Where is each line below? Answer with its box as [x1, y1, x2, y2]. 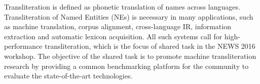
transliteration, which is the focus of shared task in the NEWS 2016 [45, 41, 255, 51]
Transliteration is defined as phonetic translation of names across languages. [4, 2, 240, 12]
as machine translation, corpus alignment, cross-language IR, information [4, 21, 231, 32]
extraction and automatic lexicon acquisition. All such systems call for [4, 31, 222, 41]
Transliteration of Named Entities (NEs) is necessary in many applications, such [4, 11, 253, 22]
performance [4, 41, 43, 51]
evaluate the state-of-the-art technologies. [4, 70, 133, 81]
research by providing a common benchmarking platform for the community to [4, 60, 249, 71]
